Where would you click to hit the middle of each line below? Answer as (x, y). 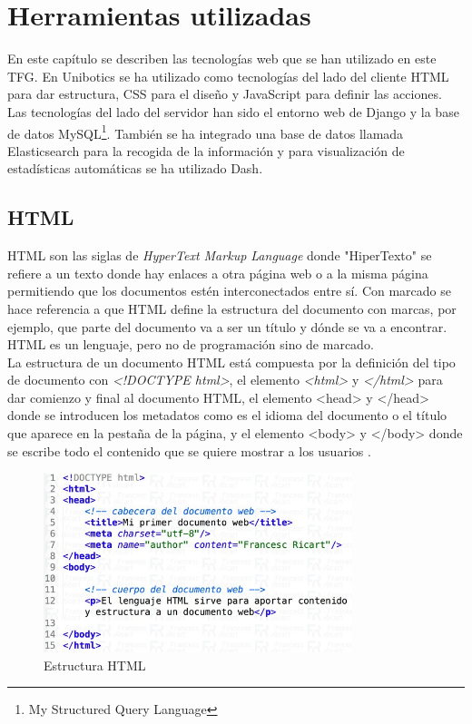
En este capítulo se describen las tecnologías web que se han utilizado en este (222, 59)
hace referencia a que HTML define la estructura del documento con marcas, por (232, 308)
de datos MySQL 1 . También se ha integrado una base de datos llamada (206, 132)
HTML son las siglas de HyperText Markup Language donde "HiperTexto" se (220, 255)
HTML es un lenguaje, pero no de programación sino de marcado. (191, 344)
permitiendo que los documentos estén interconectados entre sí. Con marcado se (230, 291)
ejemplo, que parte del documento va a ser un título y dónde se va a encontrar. (227, 326)
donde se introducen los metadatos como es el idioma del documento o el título (227, 415)
